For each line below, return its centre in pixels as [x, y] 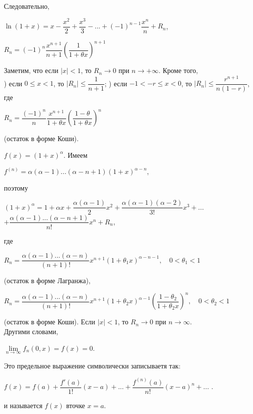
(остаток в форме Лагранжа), [47, 280]
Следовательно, [27, 6]
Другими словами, [31, 331]
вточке [76, 405]
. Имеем [75, 155]
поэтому [16, 187]
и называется [23, 405]
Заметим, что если [31, 70]
